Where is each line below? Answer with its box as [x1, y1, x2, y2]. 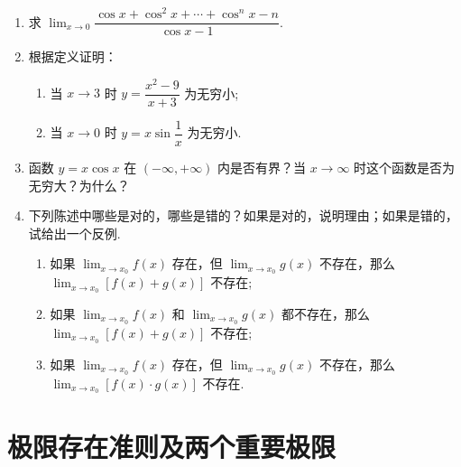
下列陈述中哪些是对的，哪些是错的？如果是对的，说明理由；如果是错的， [28, 206, 458, 225]
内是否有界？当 [217, 157, 307, 176]
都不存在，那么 [281, 304, 370, 323]
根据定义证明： [28, 47, 117, 66]
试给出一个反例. [28, 223, 121, 242]
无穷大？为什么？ [28, 175, 130, 194]
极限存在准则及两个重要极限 [7, 427, 337, 464]
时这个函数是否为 [354, 157, 456, 176]
